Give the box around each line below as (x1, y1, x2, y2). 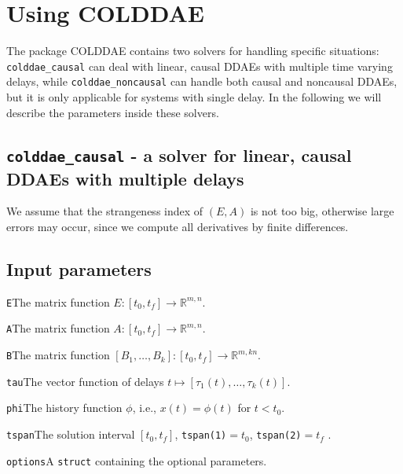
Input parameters (6, 256, 152, 281)
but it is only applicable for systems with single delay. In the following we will (6, 89, 382, 105)
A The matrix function (6, 320, 110, 336)
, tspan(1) (174, 426, 227, 443)
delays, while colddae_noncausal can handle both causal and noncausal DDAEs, (6, 73, 398, 90)
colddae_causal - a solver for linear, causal (6, 142, 352, 167)
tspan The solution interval (6, 426, 135, 443)
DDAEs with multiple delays (6, 166, 244, 190)
